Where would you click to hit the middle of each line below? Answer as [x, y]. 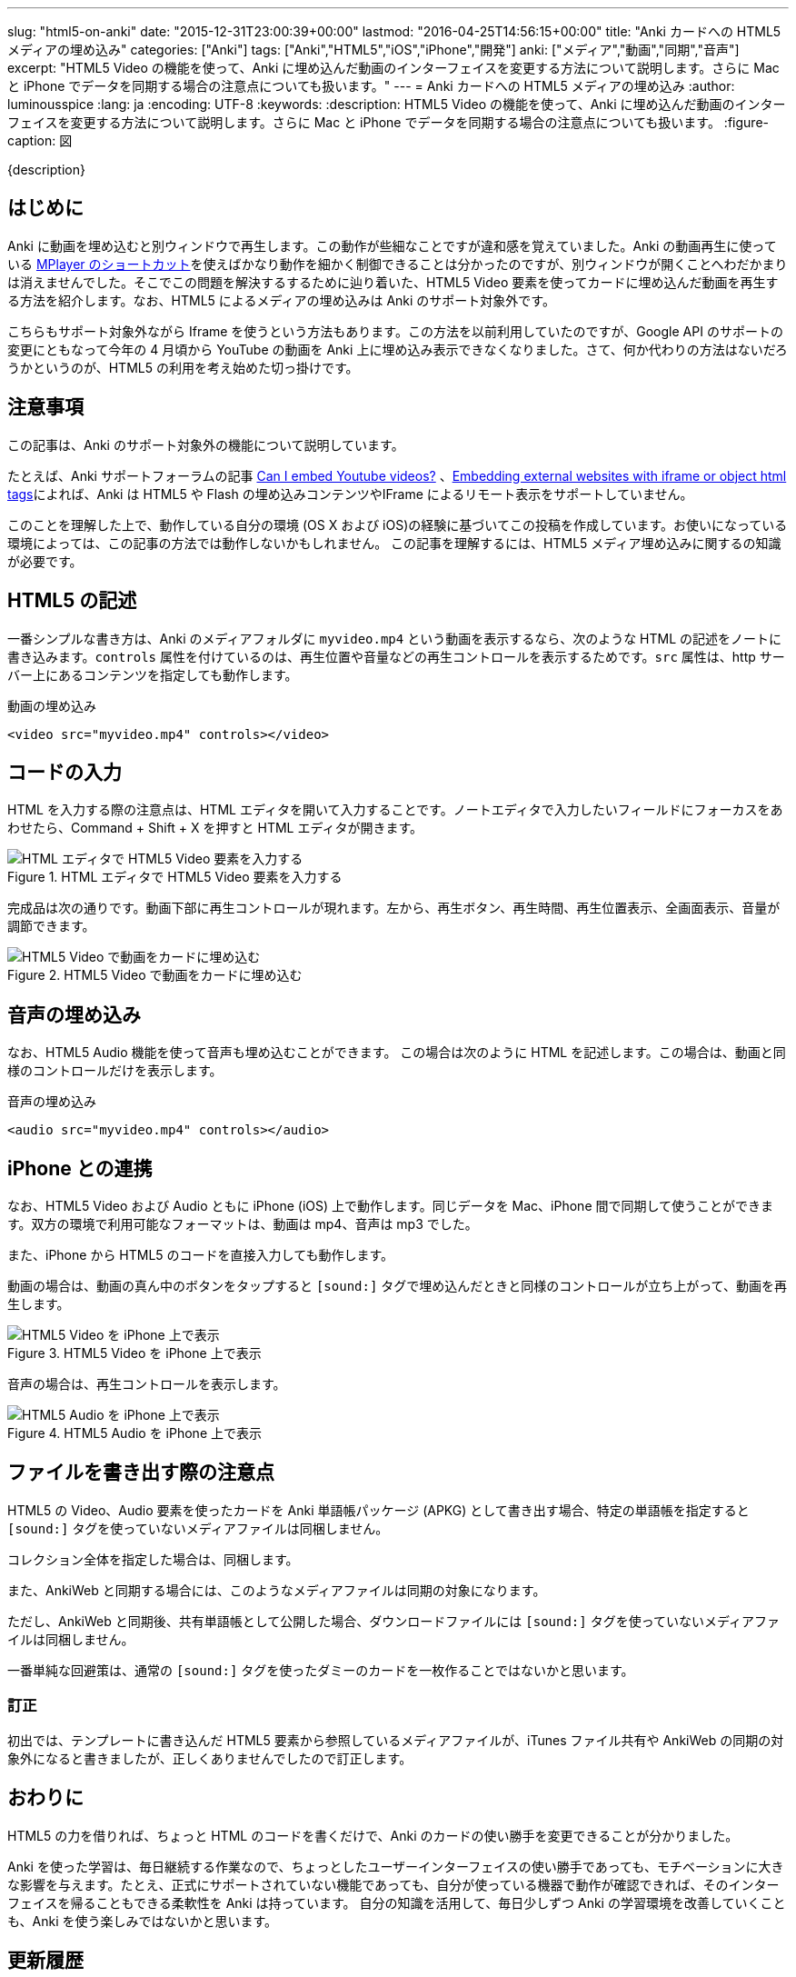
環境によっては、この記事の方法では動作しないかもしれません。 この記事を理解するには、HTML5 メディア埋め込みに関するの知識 [394, 543]
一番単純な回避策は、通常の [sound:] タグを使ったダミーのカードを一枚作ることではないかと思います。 [321, 1670]
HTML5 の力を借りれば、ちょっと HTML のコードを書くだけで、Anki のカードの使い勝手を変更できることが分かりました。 [373, 1835]
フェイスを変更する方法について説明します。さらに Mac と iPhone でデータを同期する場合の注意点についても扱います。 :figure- [388, 122]
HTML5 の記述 [72, 601]
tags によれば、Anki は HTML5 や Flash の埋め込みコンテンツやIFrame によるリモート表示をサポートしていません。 [350, 494]
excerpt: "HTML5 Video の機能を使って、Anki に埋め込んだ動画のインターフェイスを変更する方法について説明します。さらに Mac [393, 68]
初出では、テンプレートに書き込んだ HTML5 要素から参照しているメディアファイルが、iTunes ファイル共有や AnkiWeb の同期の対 [396, 1740]
